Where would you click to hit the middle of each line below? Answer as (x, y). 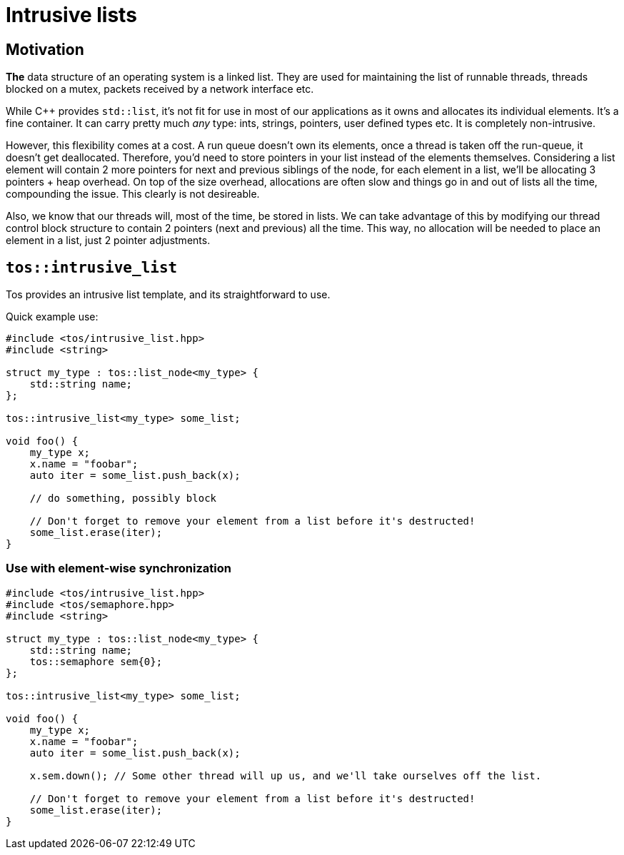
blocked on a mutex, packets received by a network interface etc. (160, 89)
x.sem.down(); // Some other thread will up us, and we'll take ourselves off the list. (286, 775)
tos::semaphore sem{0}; (96, 661)
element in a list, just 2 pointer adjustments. (108, 241)
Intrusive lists (71, 15)
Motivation (45, 49)
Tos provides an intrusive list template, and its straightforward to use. (168, 295)
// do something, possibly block (123, 499)
